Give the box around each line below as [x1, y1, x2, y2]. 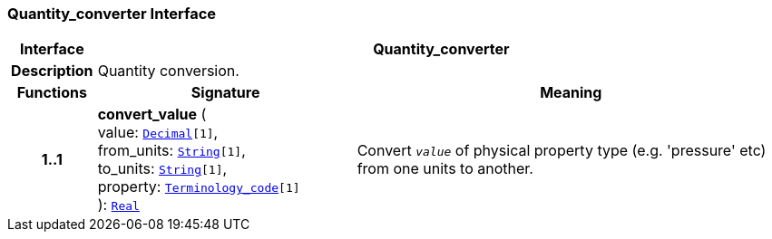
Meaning [540, 83, 602, 102]
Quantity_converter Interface [7, 5, 217, 23]
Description [11, 62, 93, 81]
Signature [191, 83, 260, 102]
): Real [97, 196, 140, 215]
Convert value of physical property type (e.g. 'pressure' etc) [357, 141, 767, 160]
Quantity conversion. [97, 62, 239, 81]
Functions [16, 83, 87, 102]
